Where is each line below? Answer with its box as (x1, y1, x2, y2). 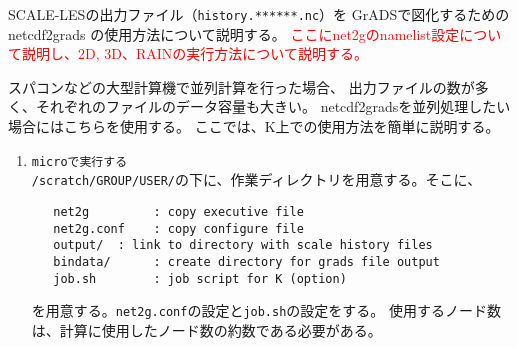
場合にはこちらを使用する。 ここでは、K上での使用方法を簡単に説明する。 (8, 116, 500, 137)
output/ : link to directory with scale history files (53, 238, 433, 253)
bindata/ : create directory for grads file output (53, 254, 440, 269)
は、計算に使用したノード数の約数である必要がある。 (31, 319, 382, 340)
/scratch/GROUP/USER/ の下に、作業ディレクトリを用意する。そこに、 (31, 169, 482, 190)
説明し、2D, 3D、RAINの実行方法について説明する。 (21, 43, 368, 64)
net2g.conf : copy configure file (53, 221, 304, 236)
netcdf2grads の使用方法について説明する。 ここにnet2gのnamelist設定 (8, 23, 460, 44)
